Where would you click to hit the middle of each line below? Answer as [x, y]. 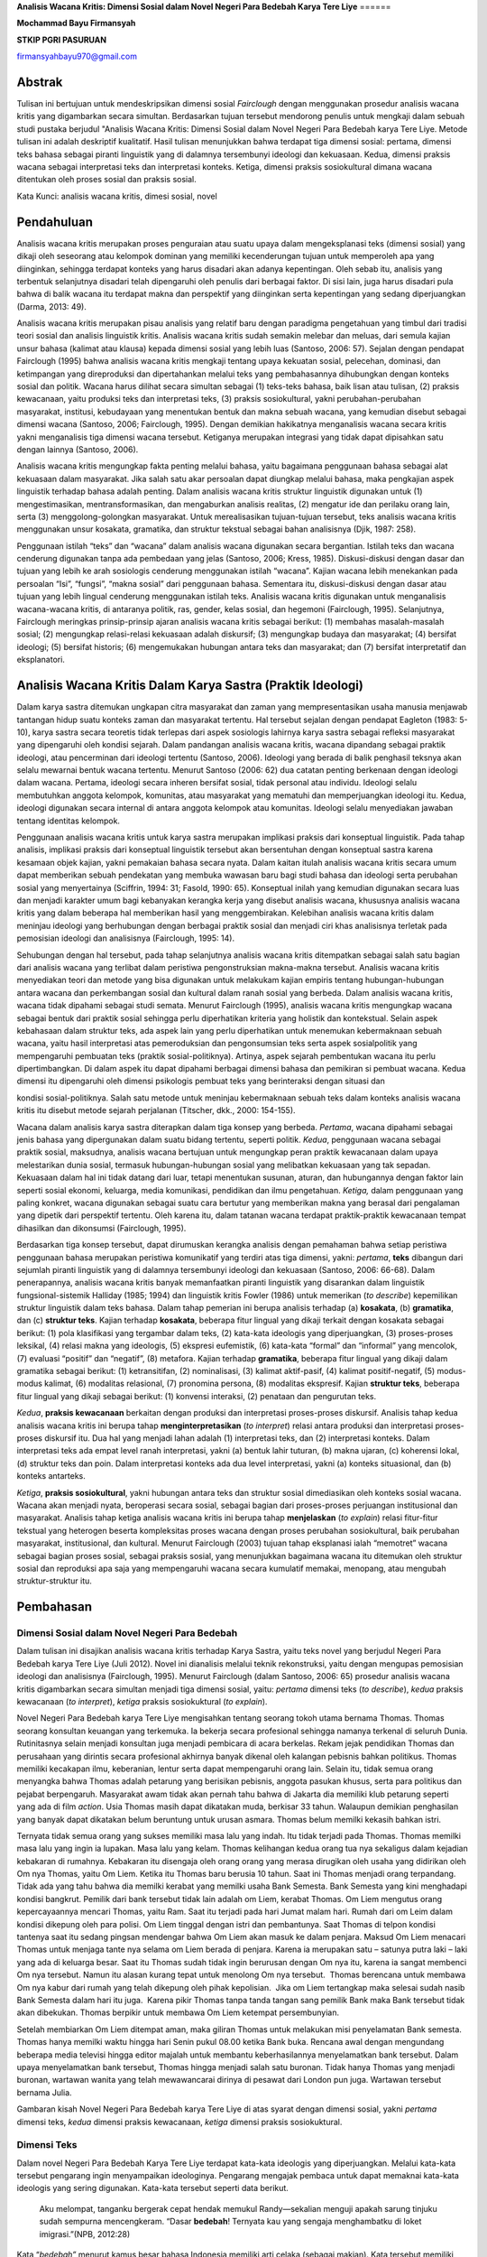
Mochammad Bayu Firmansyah [76, 23]
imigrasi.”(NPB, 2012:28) [85, 2234]
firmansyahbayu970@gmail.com [77, 56]
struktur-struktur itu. [54, 1581]
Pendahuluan [55, 222]
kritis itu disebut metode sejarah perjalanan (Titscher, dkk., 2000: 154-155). [156, 1110]
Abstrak [40, 82]
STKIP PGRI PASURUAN [62, 40]
